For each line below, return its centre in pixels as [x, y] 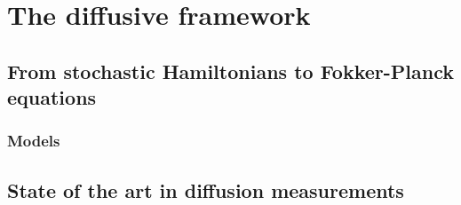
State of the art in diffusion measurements [206, 189]
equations [52, 97]
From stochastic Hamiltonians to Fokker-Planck [230, 71]
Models [34, 141]
